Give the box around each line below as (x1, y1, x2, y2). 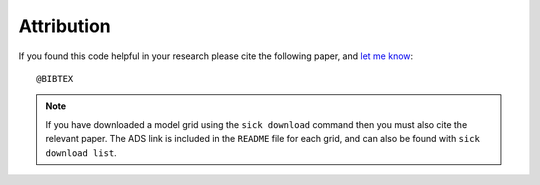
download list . (45, 146, 117, 159)
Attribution (18, 15, 111, 37)
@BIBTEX (36, 73, 74, 84)
